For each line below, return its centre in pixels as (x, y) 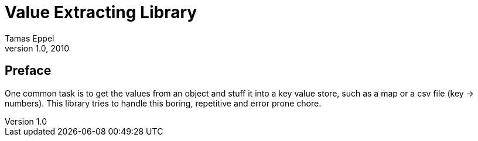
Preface (28, 71)
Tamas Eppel (30, 38)
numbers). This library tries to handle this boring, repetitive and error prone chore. (163, 103)
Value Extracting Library (101, 12)
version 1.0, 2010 (37, 48)
